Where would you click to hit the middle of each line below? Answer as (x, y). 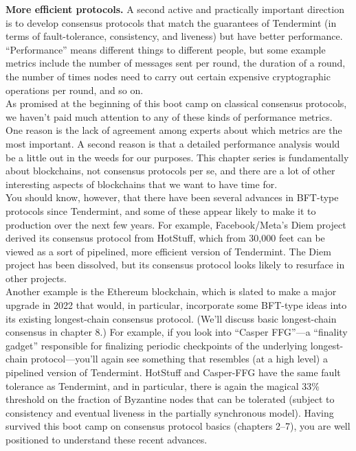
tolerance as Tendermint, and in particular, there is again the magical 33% (163, 385)
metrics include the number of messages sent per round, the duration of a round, (176, 63)
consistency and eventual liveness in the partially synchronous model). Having (170, 412)
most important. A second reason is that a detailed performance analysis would (173, 143)
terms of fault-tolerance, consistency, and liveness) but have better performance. (174, 36)
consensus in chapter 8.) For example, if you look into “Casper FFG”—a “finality (177, 332)
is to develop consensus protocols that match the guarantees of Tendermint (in (171, 22)
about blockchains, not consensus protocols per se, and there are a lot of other (170, 171)
